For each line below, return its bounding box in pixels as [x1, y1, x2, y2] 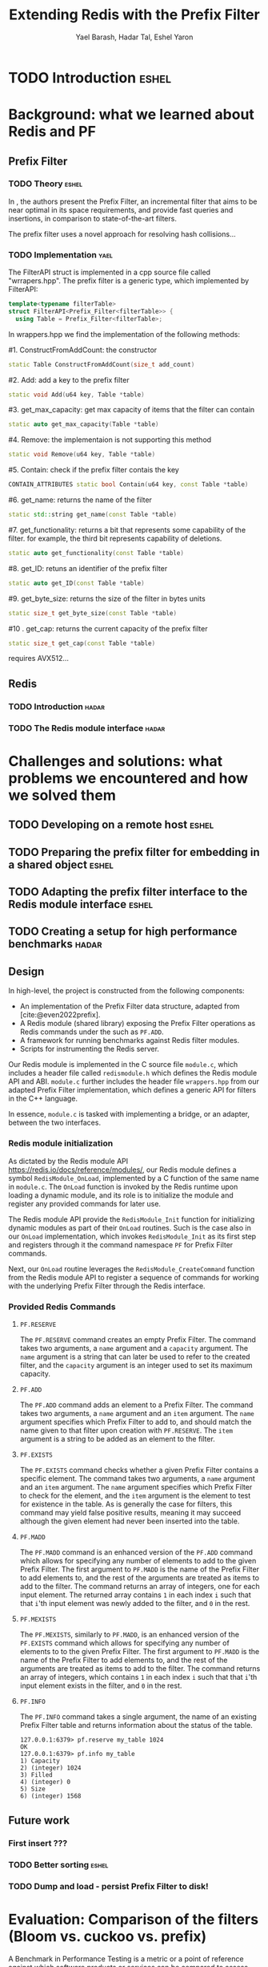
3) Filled [19, 1770, 54, 1778]
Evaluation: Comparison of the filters [8, 1911, 258, 1928]
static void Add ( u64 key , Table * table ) [8, 391, 146, 399]
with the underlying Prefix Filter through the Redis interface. [8, 1281, 206, 1291]
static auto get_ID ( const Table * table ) [8, 579, 146, 587]
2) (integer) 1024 [19, 1763, 82, 1772]
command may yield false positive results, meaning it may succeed [19, 1507, 242, 1517]
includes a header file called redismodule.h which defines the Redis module [8, 1069, 258, 1078]
